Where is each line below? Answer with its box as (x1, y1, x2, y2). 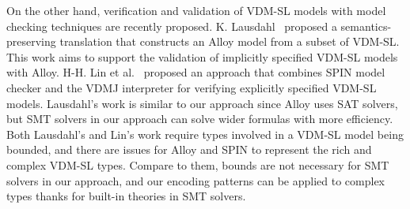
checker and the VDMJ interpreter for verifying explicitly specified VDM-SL (6, 79, 377, 95)
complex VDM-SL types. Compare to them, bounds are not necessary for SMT (6, 156, 389, 173)
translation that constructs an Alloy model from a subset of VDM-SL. (59, 33, 400, 50)
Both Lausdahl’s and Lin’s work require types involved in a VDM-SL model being (6, 125, 404, 142)
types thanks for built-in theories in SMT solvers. (6, 188, 246, 204)
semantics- (340, 17, 392, 34)
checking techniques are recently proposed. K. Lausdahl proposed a (6, 17, 337, 34)
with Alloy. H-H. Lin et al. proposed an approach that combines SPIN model (6, 64, 385, 80)
